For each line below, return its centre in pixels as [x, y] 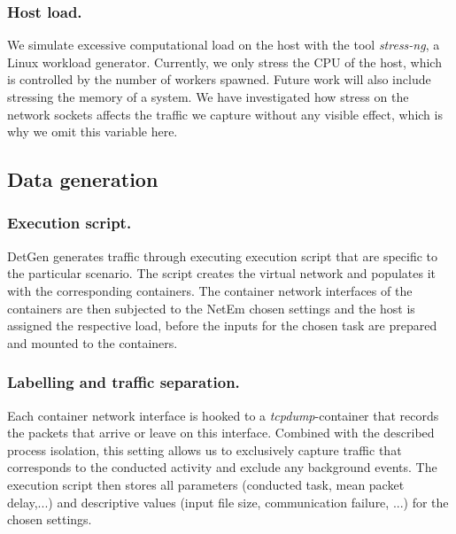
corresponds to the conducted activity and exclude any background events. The [222, 467]
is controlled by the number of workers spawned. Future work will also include [219, 79]
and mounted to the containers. [93, 342]
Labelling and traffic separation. [124, 382]
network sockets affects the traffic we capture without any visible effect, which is [225, 114]
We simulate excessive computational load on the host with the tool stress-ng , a [224, 45]
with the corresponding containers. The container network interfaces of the [210, 290]
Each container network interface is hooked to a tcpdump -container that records [223, 415]
